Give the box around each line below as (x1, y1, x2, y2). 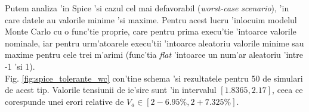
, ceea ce (272, 83, 303, 96)
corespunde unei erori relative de (5, 95, 124, 107)
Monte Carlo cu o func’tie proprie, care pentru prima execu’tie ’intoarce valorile (5, 25, 296, 38)
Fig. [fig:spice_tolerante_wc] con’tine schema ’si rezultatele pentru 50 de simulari (5, 71, 303, 84)
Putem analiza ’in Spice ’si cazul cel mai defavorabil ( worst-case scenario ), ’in (5, 2, 289, 14)
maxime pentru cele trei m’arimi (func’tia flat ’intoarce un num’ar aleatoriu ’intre (5, 48, 303, 61)
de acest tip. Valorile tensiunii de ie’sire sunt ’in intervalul (5, 83, 217, 96)
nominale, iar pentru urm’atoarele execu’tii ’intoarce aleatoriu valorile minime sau (5, 36, 304, 49)
